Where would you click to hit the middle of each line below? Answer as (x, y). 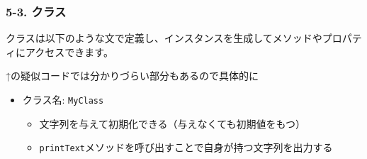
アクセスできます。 (69, 51)
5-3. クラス (36, 11)
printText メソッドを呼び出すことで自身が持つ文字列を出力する (186, 147)
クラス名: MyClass (63, 99)
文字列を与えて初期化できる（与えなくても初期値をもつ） (172, 123)
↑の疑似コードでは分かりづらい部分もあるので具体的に (132, 76)
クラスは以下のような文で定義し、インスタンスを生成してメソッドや (164, 38)
